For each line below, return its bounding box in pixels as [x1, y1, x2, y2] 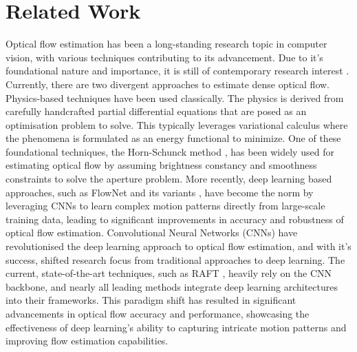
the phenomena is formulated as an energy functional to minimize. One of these [6, 131, 341, 145]
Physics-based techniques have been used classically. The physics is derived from [6, 90, 344, 105]
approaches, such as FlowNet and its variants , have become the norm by [6, 185, 314, 199]
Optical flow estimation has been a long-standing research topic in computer [6, 37, 327, 51]
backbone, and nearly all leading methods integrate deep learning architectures [6, 279, 338, 293]
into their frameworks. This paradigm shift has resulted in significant [6, 293, 296, 307]
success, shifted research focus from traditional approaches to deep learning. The [6, 252, 345, 267]
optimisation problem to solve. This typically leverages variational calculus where [6, 117, 348, 132]
